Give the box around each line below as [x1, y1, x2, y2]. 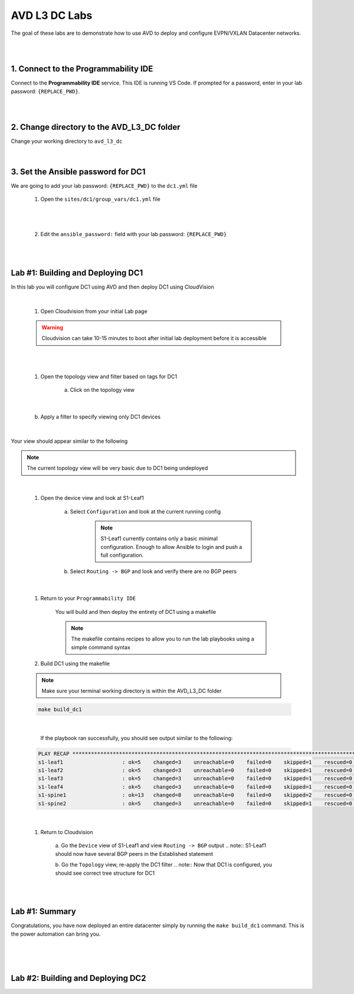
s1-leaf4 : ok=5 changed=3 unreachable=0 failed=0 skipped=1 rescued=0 [38, 783, 352, 790]
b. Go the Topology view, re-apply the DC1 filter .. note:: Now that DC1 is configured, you [55, 861, 273, 868]
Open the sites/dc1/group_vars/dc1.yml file [40, 195, 160, 202]
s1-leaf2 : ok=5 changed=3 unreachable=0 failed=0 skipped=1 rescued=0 [38, 767, 352, 774]
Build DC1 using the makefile [40, 660, 110, 667]
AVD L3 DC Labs [11, 9, 93, 22]
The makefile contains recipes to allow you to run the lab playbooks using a [71, 635, 255, 643]
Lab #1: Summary [11, 907, 76, 917]
